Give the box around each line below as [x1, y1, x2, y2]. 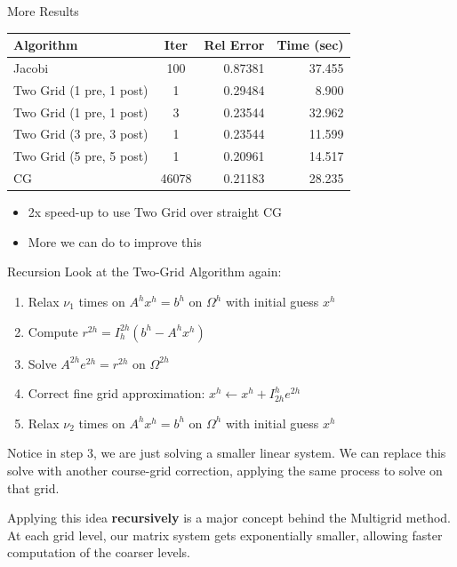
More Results [7, 2, 79, 20]
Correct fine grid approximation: [28, 384, 205, 403]
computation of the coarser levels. [7, 543, 190, 562]
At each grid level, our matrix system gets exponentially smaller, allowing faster [7, 525, 443, 544]
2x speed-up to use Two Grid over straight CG [28, 203, 282, 221]
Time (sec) [277, 36, 344, 54]
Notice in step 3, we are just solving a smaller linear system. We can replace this [7, 443, 446, 462]
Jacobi [13, 58, 49, 76]
